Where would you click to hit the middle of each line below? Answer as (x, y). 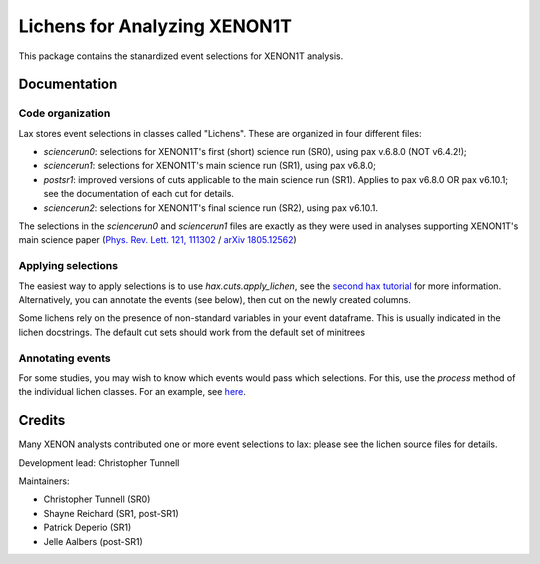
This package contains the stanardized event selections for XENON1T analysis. (181, 56)
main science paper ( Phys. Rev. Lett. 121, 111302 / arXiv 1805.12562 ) (157, 240)
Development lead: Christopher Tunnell (99, 462)
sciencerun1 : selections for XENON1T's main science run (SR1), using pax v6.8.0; (210, 166)
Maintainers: (44, 481)
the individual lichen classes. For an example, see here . (132, 392)
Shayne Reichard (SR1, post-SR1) (111, 513)
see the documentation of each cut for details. (139, 194)
